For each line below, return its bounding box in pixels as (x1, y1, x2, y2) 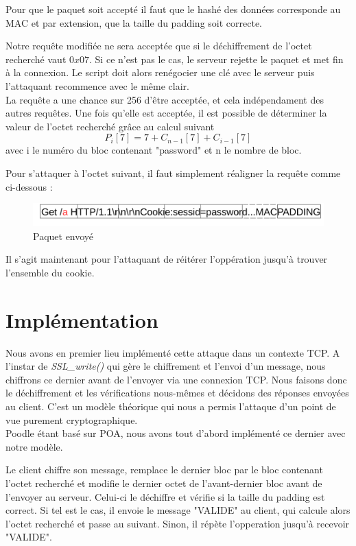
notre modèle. (5, 439, 63, 453)
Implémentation (5, 305, 158, 333)
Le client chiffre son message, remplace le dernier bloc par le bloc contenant (5, 462, 323, 477)
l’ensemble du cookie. (5, 265, 95, 279)
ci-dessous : (5, 179, 53, 193)
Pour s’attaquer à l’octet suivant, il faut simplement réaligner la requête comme (5, 165, 341, 180)
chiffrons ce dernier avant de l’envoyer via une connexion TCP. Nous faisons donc (5, 372, 347, 386)
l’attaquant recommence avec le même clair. (5, 78, 189, 93)
